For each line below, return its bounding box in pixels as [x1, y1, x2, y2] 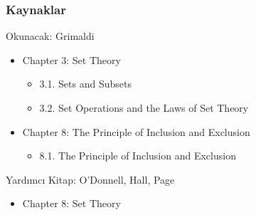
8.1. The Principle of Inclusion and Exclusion [39, 148, 236, 163]
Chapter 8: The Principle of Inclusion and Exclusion [22, 124, 250, 139]
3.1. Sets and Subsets [39, 76, 132, 91]
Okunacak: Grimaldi [6, 28, 95, 43]
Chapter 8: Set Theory [22, 196, 121, 211]
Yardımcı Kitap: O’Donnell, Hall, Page [6, 172, 175, 187]
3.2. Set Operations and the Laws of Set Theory [39, 100, 249, 115]
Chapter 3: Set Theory [22, 52, 121, 67]
